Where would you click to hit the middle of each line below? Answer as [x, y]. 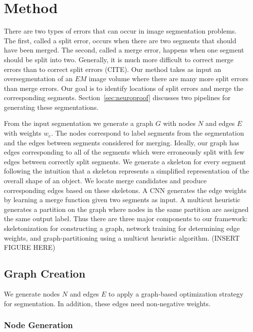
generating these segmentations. [51, 107]
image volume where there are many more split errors [169, 79]
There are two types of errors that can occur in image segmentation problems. [120, 31]
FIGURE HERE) [30, 247]
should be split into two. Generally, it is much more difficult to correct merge [119, 59]
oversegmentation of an [38, 79]
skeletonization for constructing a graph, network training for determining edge [122, 228]
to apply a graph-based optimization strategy [176, 293]
